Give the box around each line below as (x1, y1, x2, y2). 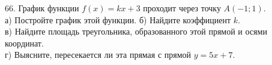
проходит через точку (143, 2, 221, 14)
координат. (5, 36, 44, 49)
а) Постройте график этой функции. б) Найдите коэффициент (5, 13, 231, 26)
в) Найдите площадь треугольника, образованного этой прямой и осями (5, 25, 267, 38)
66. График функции (5, 2, 79, 14)
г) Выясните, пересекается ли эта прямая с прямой (5, 48, 192, 61)
